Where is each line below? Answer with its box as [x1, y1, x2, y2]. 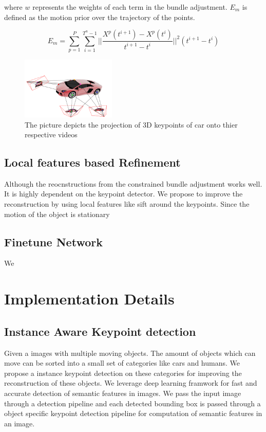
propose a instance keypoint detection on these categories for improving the [4, 367, 242, 378]
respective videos [25, 129, 78, 140]
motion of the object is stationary [4, 208, 110, 219]
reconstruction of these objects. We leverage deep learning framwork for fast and [4, 377, 257, 388]
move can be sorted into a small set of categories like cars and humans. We [4, 357, 240, 368]
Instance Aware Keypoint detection [4, 323, 196, 339]
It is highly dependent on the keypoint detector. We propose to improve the [4, 188, 243, 199]
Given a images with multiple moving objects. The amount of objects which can [4, 347, 256, 358]
